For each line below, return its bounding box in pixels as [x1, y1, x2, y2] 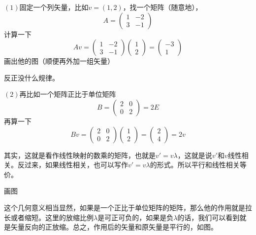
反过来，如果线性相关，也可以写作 [17, 159, 128, 170]
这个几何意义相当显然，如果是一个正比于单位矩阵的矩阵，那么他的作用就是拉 [4, 202, 252, 212]
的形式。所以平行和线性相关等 [150, 159, 247, 170]
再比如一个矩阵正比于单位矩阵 [19, 89, 116, 99]
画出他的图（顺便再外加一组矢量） [4, 56, 114, 66]
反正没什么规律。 [4, 72, 59, 82]
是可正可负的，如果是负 [97, 212, 174, 222]
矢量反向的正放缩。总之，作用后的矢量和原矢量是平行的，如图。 [10, 222, 218, 232]
